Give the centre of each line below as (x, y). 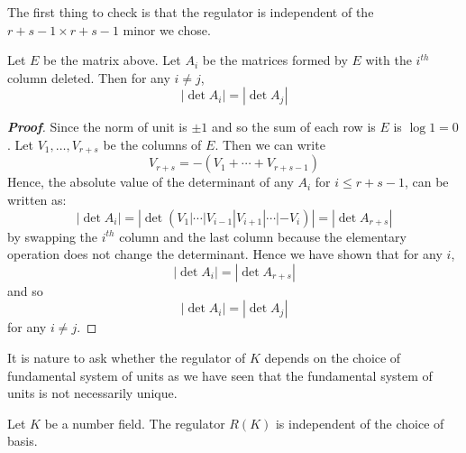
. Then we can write (270, 144)
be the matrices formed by (275, 60)
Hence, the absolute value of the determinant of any (151, 182)
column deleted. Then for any (89, 77)
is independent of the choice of (360, 423)
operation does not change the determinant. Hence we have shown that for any (225, 254)
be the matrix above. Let (112, 60)
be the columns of (152, 144)
